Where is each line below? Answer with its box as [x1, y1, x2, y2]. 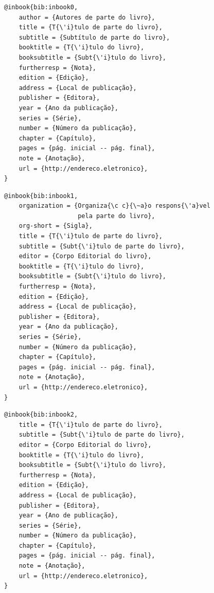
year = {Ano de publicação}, [19, 512, 118, 519]
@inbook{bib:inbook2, [4, 411, 78, 419]
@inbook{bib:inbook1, [4, 192, 78, 200]
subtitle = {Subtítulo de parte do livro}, [19, 33, 170, 41]
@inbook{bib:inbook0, [4, 4, 78, 11]
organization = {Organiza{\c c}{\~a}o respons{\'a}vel [19, 202, 210, 210]
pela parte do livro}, [78, 212, 155, 220]
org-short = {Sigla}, [19, 222, 93, 230]
